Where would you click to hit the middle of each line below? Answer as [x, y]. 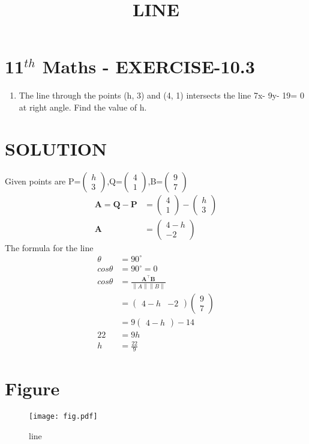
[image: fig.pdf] [63, 417]
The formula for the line [49, 247]
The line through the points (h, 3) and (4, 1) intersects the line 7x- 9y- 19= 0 [161, 95]
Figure [32, 388]
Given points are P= [43, 181]
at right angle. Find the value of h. [83, 107]
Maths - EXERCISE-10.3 [148, 66]
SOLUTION [56, 148]
